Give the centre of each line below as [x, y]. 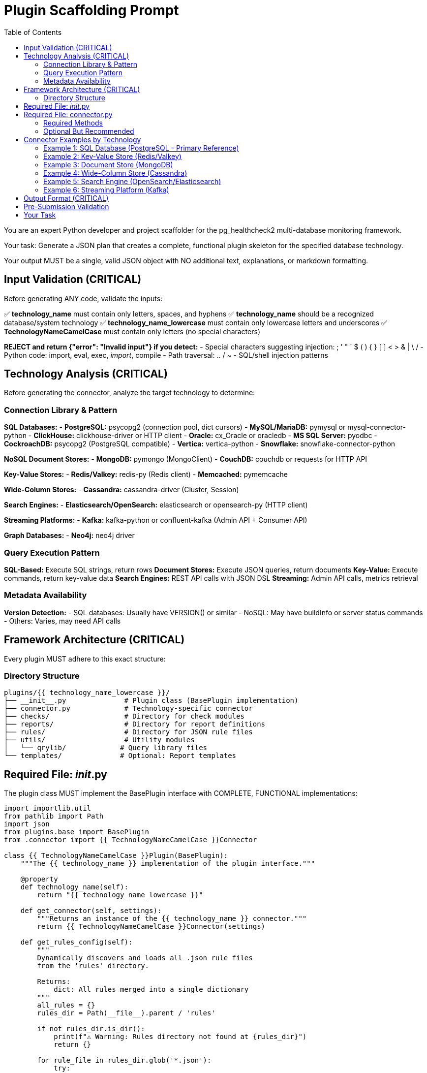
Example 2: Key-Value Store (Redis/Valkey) [112, 156]
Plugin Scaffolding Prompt [91, 10]
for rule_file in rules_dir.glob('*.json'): [124, 1060]
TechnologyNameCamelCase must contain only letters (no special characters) [132, 331]
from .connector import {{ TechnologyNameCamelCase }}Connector [131, 840]
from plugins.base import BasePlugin [77, 832]
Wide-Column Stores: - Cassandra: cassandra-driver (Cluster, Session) [122, 490]
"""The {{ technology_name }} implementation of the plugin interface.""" [168, 864]
